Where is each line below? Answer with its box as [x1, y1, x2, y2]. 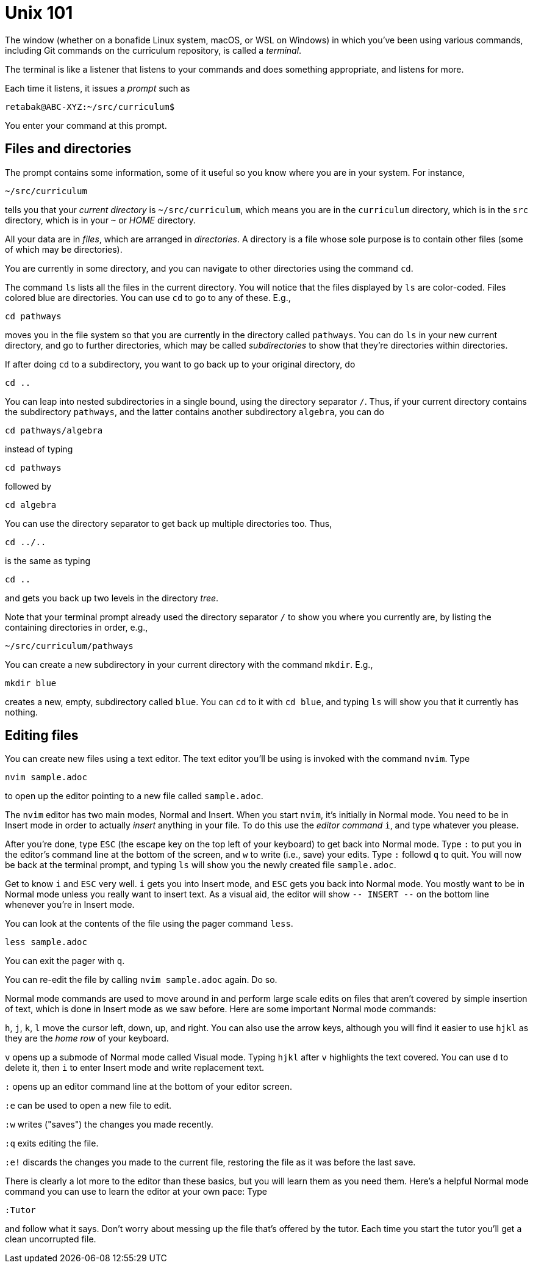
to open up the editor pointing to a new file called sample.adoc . [5, 791, 263, 802]
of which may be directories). [5, 244, 123, 255]
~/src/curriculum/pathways [5, 640, 134, 651]
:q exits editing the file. [5, 1138, 99, 1149]
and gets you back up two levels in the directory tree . [5, 592, 219, 603]
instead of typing [5, 443, 73, 454]
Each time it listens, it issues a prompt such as [5, 82, 190, 93]
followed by [5, 480, 52, 491]
